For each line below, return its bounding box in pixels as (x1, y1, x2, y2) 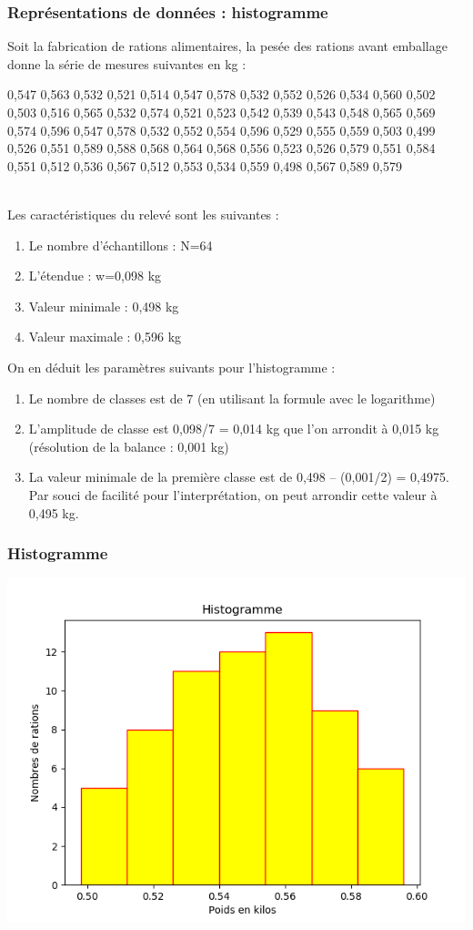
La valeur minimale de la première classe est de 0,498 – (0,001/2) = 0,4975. (28, 467, 449, 486)
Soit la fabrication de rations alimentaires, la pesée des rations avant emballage (7, 36, 448, 56)
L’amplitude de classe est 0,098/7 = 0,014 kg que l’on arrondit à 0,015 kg (28, 419, 439, 438)
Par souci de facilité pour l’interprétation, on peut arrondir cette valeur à (28, 485, 438, 504)
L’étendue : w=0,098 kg (28, 266, 162, 285)
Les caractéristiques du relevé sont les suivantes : (7, 204, 279, 223)
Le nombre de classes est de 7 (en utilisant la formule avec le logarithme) (28, 388, 436, 407)
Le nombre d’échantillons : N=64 (28, 235, 213, 254)
